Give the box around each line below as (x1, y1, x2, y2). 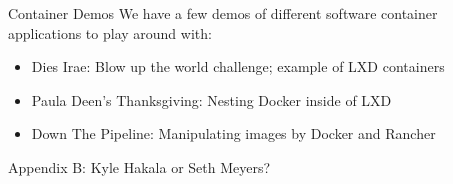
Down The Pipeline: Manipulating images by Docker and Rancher (31, 123, 436, 144)
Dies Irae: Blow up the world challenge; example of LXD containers (31, 56, 445, 77)
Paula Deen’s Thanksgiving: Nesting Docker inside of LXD (31, 89, 392, 110)
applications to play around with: (8, 22, 212, 43)
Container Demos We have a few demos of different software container (8, 3, 438, 23)
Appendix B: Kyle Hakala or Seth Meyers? (8, 156, 271, 177)
